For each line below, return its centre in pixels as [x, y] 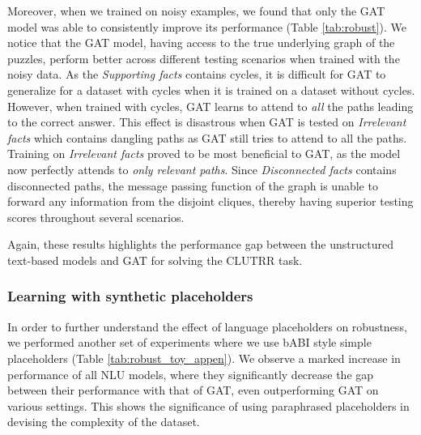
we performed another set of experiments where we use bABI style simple [189, 342]
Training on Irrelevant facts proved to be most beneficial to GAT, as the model [204, 154]
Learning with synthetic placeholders [130, 296]
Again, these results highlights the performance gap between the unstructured [200, 244]
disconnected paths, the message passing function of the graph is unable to [193, 185]
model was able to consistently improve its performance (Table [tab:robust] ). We [207, 26]
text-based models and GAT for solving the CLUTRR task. [155, 260]
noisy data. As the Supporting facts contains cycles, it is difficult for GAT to [197, 74]
